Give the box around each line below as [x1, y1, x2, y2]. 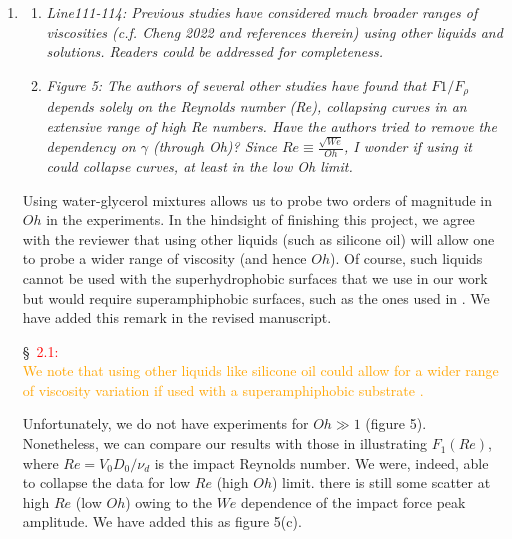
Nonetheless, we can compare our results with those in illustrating [22, 433, 428, 454]
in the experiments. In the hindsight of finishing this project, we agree [46, 209, 475, 230]
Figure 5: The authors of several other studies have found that [46, 74, 427, 95]
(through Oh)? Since [152, 136, 277, 157]
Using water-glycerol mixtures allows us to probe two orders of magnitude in [22, 189, 493, 210]
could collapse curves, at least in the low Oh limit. [46, 155, 353, 176]
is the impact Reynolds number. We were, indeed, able [154, 452, 489, 473]
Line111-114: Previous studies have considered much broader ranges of [46, 2, 478, 22]
